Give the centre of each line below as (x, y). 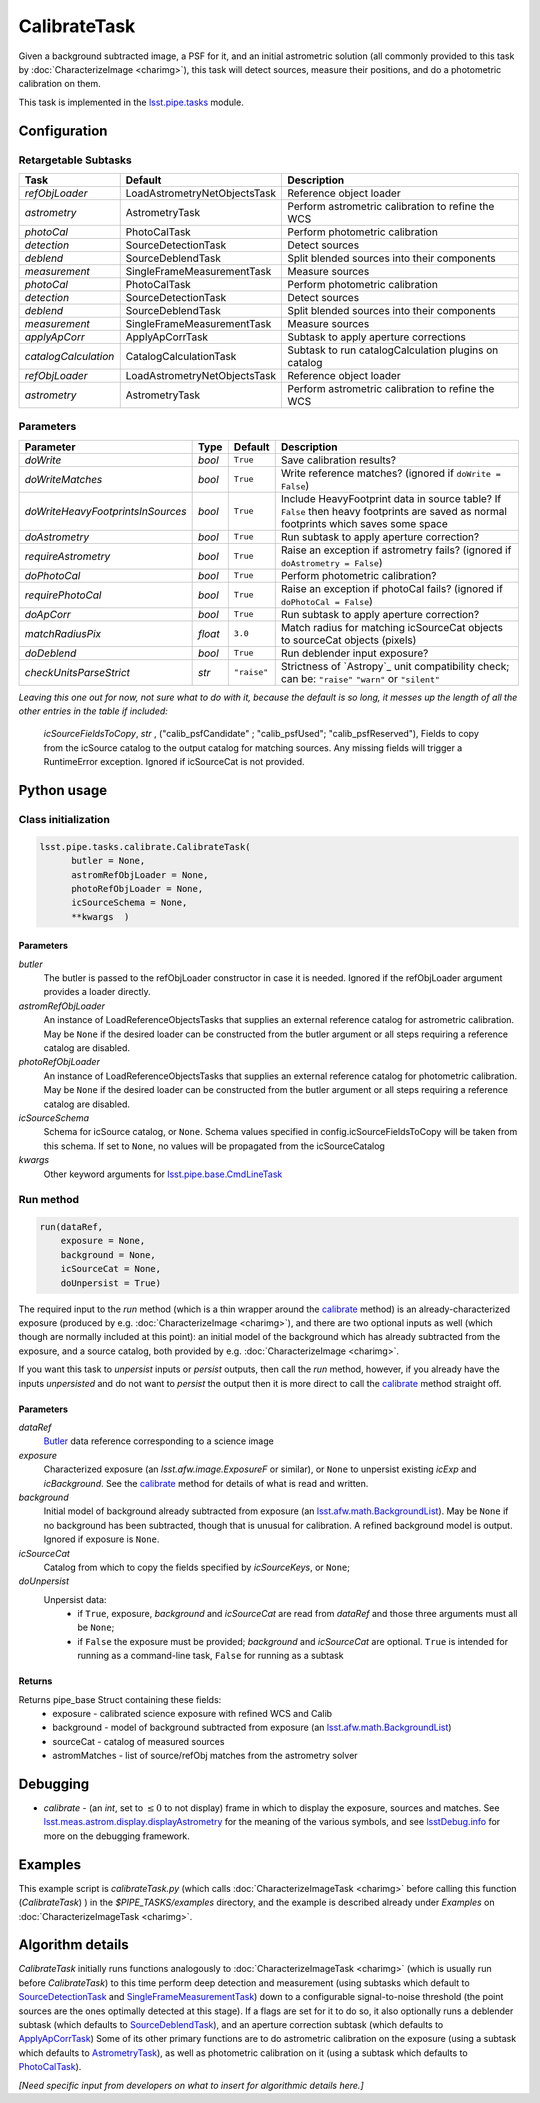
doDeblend (50, 653)
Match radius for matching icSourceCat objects (392, 627)
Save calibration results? (338, 460)
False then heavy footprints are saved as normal (393, 511)
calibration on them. (59, 84)
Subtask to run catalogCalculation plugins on (393, 350)
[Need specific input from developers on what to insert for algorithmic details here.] (191, 2085)
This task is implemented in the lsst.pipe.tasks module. (131, 102)
